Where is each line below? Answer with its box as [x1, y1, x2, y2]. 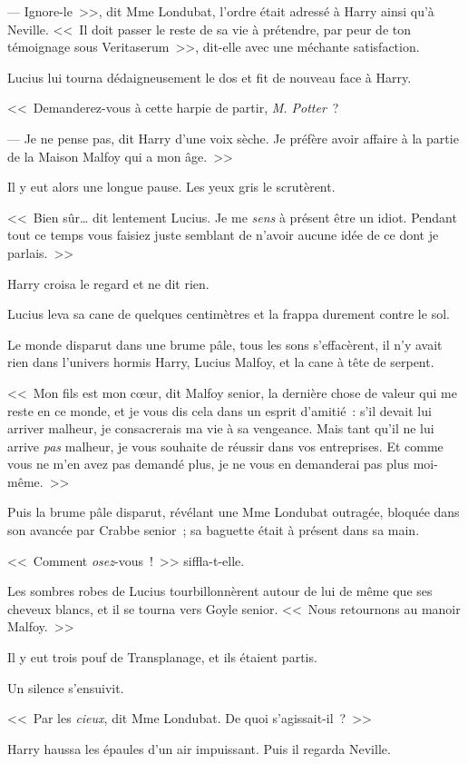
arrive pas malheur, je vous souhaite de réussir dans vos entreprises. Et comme [7, 436, 444, 455]
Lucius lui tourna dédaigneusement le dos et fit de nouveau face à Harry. [7, 67, 412, 86]
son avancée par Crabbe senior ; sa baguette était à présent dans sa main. [7, 521, 420, 540]
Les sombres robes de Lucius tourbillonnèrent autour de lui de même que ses [7, 581, 433, 600]
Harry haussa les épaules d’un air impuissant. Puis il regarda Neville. [7, 739, 391, 758]
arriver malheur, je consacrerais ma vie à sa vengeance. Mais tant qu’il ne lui [7, 419, 434, 438]
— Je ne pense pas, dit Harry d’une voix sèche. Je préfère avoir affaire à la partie [7, 128, 459, 147]
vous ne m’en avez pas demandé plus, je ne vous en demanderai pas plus [7, 454, 410, 473]
